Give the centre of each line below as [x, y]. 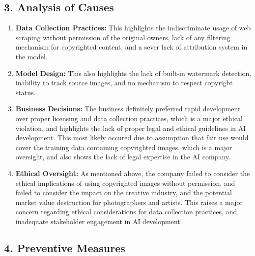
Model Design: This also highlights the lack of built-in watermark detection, [133, 73]
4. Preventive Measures [65, 247]
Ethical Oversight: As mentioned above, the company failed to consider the [133, 173]
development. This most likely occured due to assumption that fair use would [132, 138]
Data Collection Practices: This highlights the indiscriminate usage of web [133, 28]
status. [26, 92]
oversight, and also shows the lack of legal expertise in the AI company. [123, 157]
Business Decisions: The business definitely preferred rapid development [128, 109]
